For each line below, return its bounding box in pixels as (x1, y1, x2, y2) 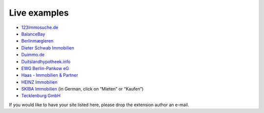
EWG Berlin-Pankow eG (21, 65, 69, 71)
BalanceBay (21, 31, 45, 37)
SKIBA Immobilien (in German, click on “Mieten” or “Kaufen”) (21, 86, 144, 92)
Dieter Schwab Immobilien (21, 45, 74, 51)
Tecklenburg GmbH (21, 93, 61, 99)
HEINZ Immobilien (21, 79, 58, 85)
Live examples (9, 7, 69, 18)
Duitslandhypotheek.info (21, 59, 71, 65)
